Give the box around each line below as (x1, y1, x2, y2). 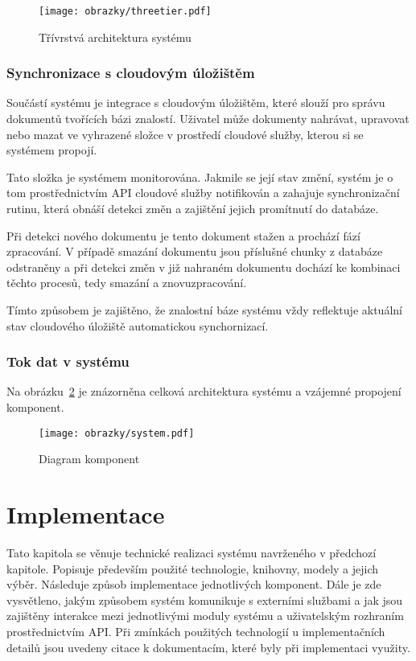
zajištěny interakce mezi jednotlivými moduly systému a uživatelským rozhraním (6, 607, 404, 624)
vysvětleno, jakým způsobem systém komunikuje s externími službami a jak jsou (6, 591, 403, 608)
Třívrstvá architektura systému (39, 28, 192, 45)
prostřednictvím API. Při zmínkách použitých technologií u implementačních (6, 622, 385, 639)
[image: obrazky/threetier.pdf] (39, 6, 212, 17)
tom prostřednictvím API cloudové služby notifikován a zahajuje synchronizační (6, 184, 400, 201)
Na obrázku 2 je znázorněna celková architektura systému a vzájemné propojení (6, 383, 402, 400)
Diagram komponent (39, 450, 140, 467)
